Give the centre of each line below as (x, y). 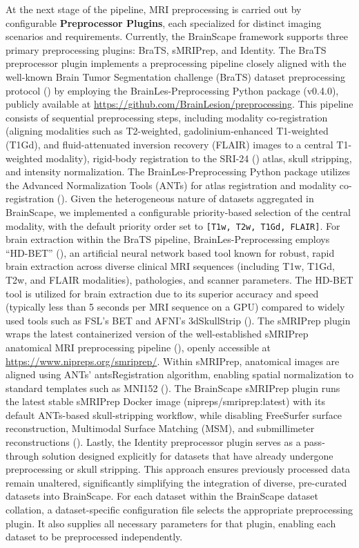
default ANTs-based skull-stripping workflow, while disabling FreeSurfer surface (174, 414)
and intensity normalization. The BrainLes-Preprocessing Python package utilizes (178, 172)
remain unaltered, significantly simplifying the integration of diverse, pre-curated (176, 482)
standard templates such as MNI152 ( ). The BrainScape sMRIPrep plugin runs (173, 388)
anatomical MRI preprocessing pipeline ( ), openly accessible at (138, 347)
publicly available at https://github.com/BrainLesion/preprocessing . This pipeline (179, 104)
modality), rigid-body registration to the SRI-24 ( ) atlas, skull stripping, (199, 158)
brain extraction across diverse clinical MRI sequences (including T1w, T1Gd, (170, 266)
